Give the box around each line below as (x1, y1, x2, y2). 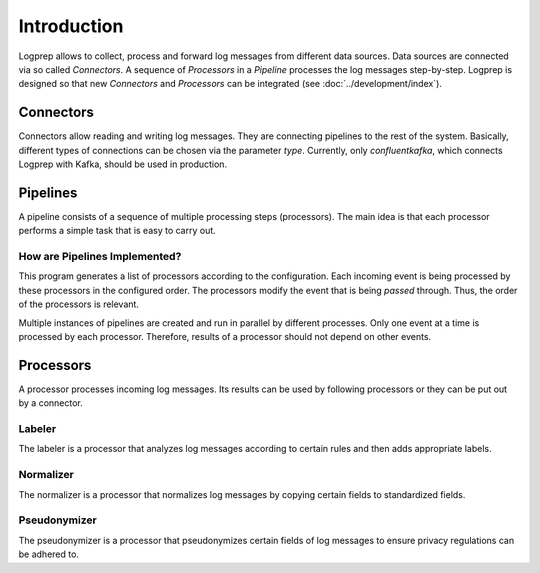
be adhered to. (18, 548, 80, 560)
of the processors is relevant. (18, 298, 140, 310)
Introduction (18, 15, 124, 37)
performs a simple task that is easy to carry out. (18, 225, 217, 237)
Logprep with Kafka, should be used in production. (18, 158, 228, 170)
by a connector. (18, 397, 84, 409)
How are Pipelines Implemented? (18, 250, 182, 264)
